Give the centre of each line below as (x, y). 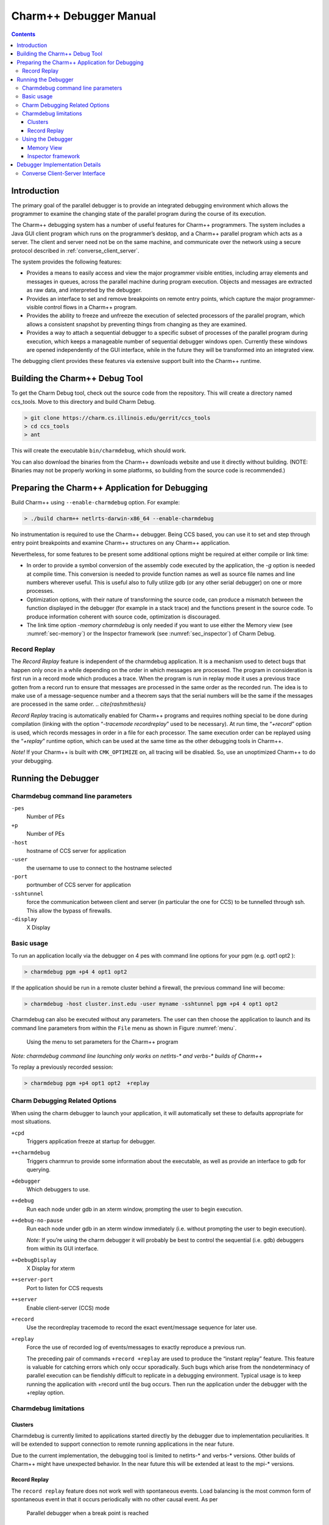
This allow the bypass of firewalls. (69, 910)
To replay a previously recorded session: (62, 1067)
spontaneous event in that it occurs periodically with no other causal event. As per (115, 1499)
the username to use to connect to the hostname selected (99, 868)
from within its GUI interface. (62, 1249)
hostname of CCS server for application (76, 850)
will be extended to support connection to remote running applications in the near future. (123, 1444)
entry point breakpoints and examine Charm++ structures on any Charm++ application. (121, 543)
